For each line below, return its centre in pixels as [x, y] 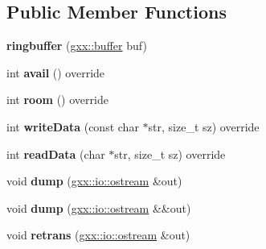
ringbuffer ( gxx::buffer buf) [77, 46]
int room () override [57, 100]
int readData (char [56, 154]
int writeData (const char [73, 126]
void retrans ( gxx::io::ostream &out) [98, 235]
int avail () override [56, 72]
